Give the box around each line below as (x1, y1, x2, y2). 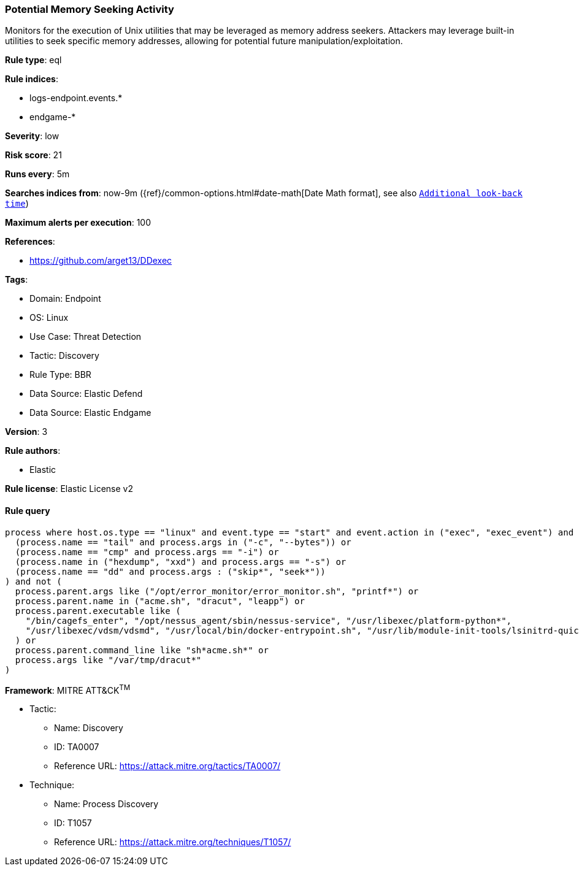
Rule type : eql (5, 55, 62, 66)
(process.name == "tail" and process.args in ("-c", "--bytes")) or (15, 537, 351, 547)
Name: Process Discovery (54, 799, 159, 810)
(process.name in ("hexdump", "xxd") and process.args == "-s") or (15, 556, 347, 567)
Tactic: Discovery (29, 350, 99, 361)
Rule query (5, 505, 50, 516)
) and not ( (5, 576, 62, 586)
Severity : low (5, 131, 59, 142)
